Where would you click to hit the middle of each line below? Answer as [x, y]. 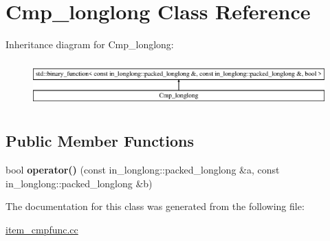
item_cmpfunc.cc [42, 229]
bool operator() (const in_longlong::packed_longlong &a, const [143, 169]
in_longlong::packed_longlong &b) [79, 183]
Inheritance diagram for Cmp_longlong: [90, 44]
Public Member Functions [100, 141]
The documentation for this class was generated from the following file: [155, 206]
